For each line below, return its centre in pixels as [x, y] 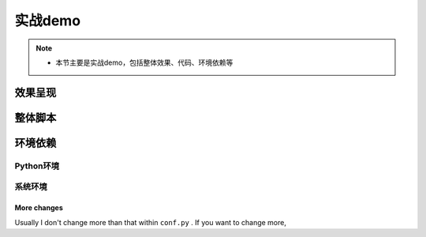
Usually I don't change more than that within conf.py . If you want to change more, [151, 222]
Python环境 [37, 166]
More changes [39, 208]
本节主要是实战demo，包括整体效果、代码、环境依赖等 [144, 62]
